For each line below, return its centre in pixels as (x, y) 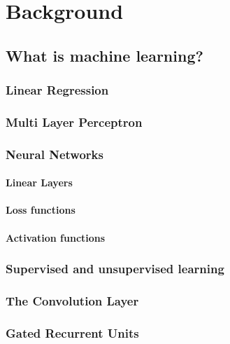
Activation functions (56, 237)
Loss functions (41, 210)
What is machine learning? (105, 55)
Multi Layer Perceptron (74, 122)
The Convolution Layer (72, 301)
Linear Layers (39, 183)
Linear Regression (57, 90)
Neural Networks (55, 154)
